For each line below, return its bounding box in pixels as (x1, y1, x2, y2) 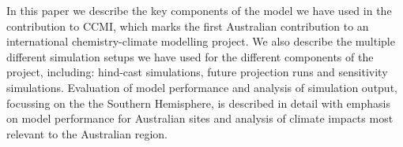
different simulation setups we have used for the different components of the (6, 48, 374, 64)
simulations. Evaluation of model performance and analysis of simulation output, (6, 79, 397, 95)
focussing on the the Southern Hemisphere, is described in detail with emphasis (6, 94, 390, 111)
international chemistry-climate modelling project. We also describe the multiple (6, 33, 395, 50)
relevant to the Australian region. (6, 125, 168, 141)
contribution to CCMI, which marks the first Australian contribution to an (6, 17, 369, 34)
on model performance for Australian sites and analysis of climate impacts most (6, 110, 394, 127)
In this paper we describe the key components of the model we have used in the (6, 2, 392, 18)
